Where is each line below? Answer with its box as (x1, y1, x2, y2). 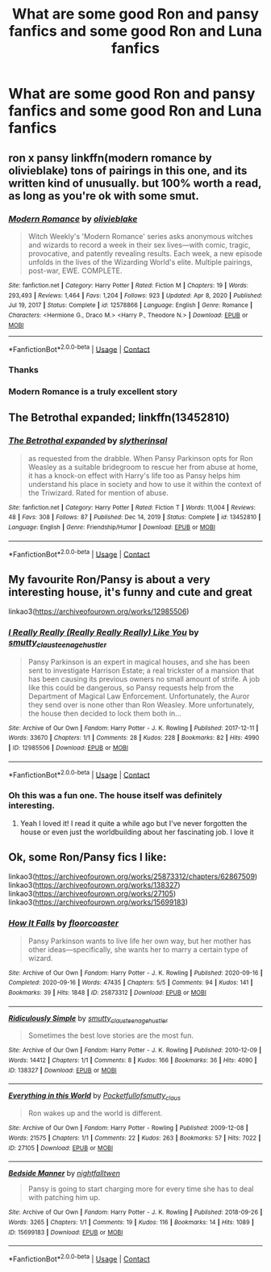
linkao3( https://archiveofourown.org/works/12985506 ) (8, 607, 190, 616)
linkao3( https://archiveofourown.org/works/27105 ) (8, 889, 177, 899)
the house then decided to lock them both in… (27, 708, 181, 718)
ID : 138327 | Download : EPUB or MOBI (8, 1066, 117, 1074)
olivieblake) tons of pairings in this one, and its (8, 163, 248, 178)
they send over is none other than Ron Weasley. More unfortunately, (27, 699, 255, 709)
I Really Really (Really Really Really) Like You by (8, 627, 199, 638)
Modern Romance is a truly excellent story (8, 386, 178, 397)
